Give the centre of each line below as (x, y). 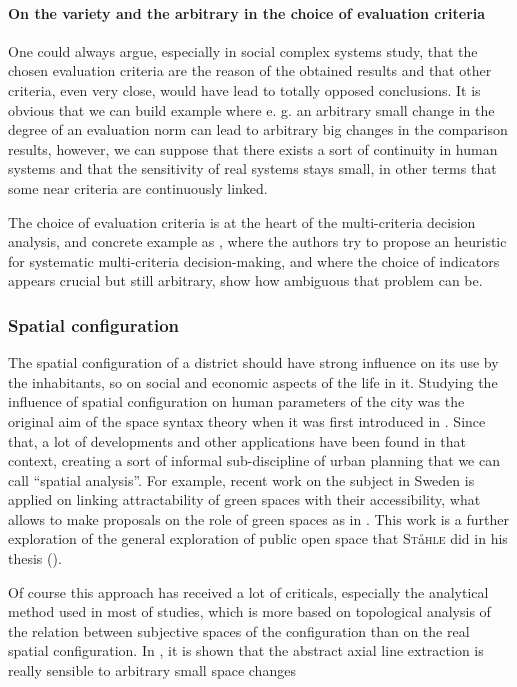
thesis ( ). (35, 558)
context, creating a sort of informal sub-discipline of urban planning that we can (254, 460)
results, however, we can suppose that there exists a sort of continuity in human (253, 148)
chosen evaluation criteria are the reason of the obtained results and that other (250, 70)
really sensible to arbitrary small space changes (152, 670)
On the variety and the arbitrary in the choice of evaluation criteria (247, 12)
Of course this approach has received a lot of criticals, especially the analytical (248, 591)
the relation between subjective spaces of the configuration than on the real (239, 630)
